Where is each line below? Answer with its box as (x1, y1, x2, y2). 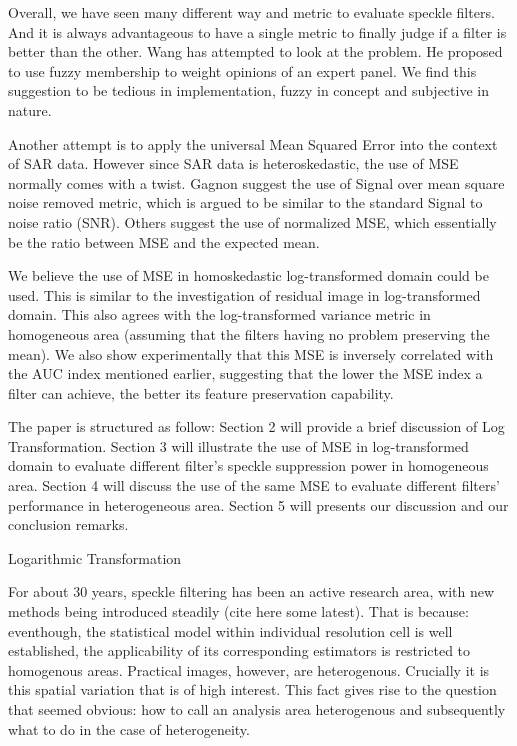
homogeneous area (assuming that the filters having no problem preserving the (8, 323, 490, 344)
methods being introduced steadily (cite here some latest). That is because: (8, 601, 469, 622)
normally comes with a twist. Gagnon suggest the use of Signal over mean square (8, 172, 505, 193)
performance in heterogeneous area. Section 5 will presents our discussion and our (8, 494, 509, 515)
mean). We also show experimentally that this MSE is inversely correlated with (8, 343, 494, 364)
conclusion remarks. (8, 514, 129, 535)
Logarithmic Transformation (8, 547, 182, 568)
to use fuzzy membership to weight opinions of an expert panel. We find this (8, 60, 477, 81)
